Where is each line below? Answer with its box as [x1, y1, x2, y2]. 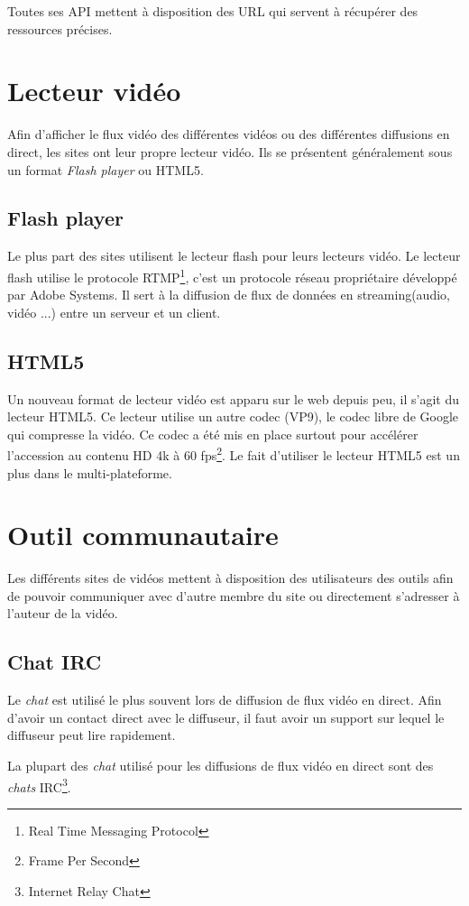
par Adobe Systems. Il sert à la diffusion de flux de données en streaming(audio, [7, 285, 450, 304]
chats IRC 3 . [7, 774, 71, 796]
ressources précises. [7, 19, 113, 38]
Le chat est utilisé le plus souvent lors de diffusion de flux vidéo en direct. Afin [7, 690, 442, 709]
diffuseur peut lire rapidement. [7, 726, 176, 744]
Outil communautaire [7, 516, 279, 553]
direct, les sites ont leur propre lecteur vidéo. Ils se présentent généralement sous [7, 142, 453, 161]
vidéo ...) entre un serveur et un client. [7, 302, 221, 321]
